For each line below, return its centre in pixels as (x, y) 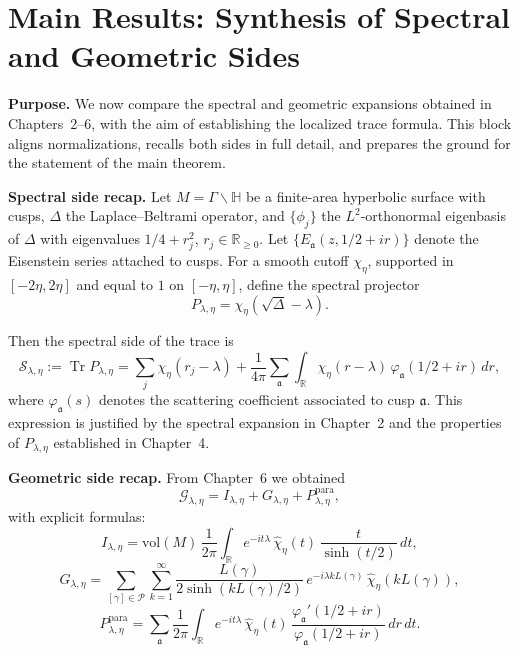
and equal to (115, 284)
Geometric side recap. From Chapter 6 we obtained (177, 477)
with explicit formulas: (77, 516)
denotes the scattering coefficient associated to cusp (257, 399)
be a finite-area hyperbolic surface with (365, 195)
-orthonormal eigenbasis (433, 215)
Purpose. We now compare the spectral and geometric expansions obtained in (250, 103)
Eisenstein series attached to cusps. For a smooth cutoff (178, 260)
